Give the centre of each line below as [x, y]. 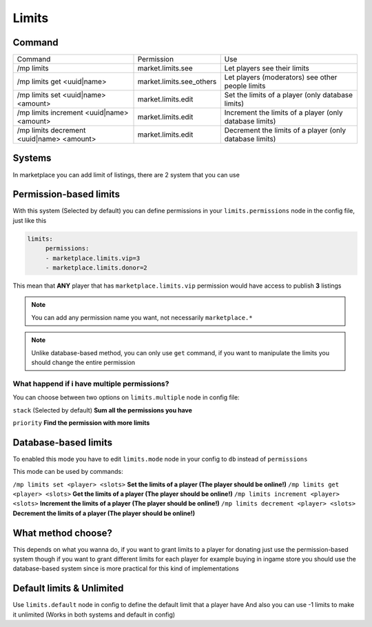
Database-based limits [63, 442]
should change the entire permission [83, 362]
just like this [30, 220]
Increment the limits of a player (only [284, 112]
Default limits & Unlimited [68, 589]
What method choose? [63, 533]
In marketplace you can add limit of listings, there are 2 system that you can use [126, 175]
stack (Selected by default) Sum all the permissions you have [103, 410]
